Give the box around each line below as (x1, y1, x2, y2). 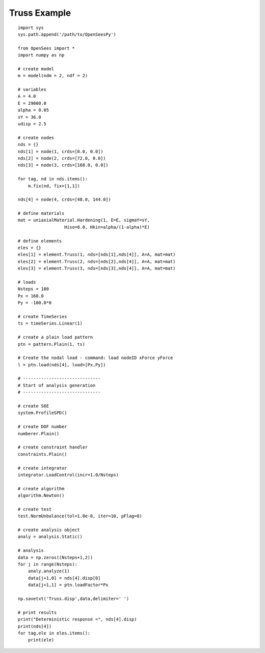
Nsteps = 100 (18, 286, 49, 292)
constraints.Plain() (18, 451, 67, 457)
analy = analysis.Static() (18, 534, 83, 539)
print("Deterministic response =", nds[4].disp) (18, 617, 137, 622)
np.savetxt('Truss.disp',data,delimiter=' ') (18, 595, 130, 601)
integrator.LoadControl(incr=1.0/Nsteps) (18, 472, 119, 477)
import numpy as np (18, 52, 65, 58)
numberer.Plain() (18, 431, 59, 436)
